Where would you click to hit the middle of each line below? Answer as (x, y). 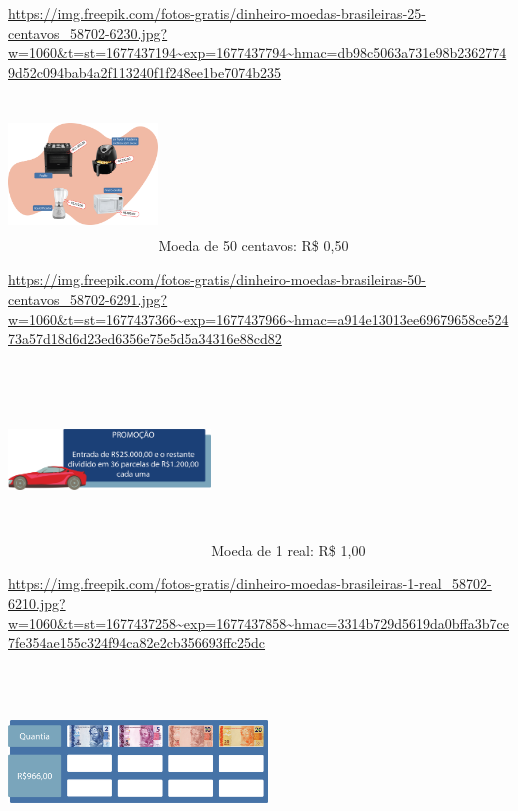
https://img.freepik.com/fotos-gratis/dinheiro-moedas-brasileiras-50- (217, 279)
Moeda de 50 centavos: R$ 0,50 (253, 245)
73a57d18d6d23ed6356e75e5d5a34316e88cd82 (145, 338)
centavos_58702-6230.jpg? (88, 32)
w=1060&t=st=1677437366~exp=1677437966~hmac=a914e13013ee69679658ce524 (258, 318)
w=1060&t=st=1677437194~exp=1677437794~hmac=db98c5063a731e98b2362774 (257, 52)
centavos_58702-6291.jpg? (88, 298)
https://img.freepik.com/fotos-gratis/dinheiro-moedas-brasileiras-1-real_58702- (250, 583)
